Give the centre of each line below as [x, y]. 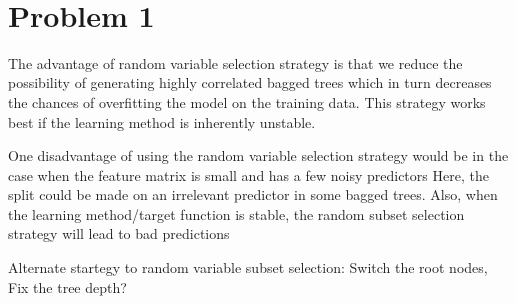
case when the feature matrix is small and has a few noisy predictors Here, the [248, 174]
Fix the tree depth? [67, 286]
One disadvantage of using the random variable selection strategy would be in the [258, 155]
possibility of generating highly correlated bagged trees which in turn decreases [250, 82]
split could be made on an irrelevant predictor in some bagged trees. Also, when [253, 194]
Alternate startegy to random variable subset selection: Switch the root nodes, [248, 267]
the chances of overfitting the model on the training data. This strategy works [247, 101]
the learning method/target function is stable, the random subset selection [236, 213]
